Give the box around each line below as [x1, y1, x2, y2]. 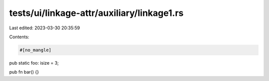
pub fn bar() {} [9, 69, 39, 75]
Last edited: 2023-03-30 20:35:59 [9, 25, 80, 31]
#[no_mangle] [19, 47, 52, 53]
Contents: [9, 34, 29, 40]
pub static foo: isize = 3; [9, 60, 59, 66]
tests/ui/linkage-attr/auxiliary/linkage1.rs [9, 7, 184, 18]
